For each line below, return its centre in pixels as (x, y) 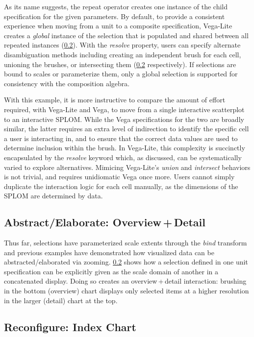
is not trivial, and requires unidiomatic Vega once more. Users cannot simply (119, 177)
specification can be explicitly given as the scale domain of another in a (111, 271)
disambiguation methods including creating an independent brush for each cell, (123, 54)
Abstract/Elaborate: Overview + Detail (105, 222)
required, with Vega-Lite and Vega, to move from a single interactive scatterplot (124, 109)
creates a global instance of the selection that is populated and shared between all (126, 35)
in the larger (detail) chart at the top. (61, 300)
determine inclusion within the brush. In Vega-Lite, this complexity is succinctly (125, 148)
